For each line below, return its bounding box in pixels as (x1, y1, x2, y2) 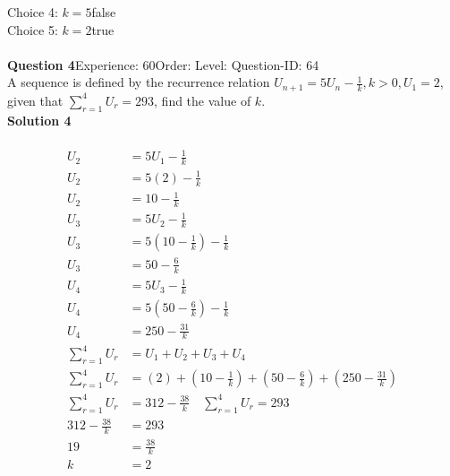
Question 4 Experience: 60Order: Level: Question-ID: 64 (7, 55, 319, 74)
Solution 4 (7, 110, 72, 129)
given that (7, 91, 64, 109)
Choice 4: (7, 3, 58, 21)
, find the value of (154, 91, 251, 109)
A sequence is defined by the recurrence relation (7, 73, 270, 91)
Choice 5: (7, 20, 58, 39)
